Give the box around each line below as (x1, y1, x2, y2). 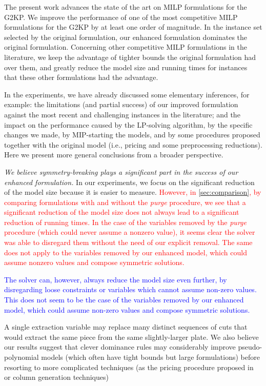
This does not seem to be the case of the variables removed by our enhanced (4, 294, 244, 305)
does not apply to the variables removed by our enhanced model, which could (4, 247, 247, 257)
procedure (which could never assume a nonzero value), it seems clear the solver (4, 227, 255, 237)
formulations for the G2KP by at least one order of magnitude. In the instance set (4, 22, 262, 32)
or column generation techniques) (4, 372, 109, 382)
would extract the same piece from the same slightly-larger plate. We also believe (4, 331, 259, 342)
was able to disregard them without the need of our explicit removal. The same (4, 237, 253, 248)
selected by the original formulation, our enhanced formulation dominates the (4, 31, 248, 42)
